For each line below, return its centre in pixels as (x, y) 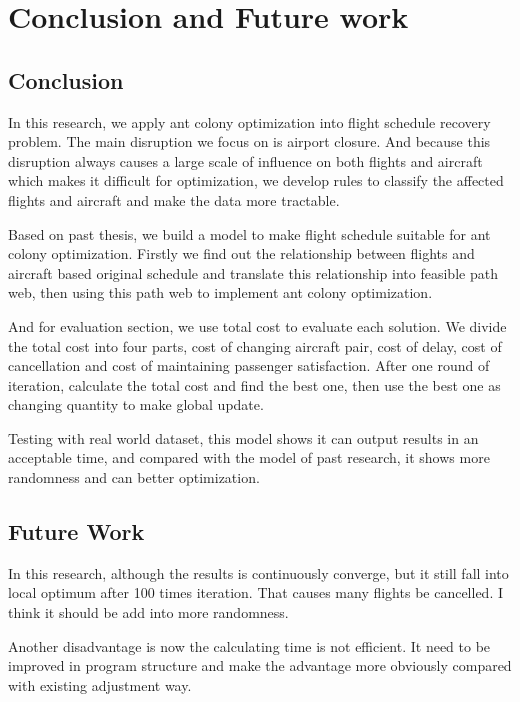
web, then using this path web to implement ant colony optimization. (220, 292)
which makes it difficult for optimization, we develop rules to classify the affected (256, 180)
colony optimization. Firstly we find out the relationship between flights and (241, 253)
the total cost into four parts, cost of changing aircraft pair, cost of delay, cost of (255, 345)
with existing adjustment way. (100, 684)
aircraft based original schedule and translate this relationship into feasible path (253, 272)
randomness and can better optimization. (134, 477)
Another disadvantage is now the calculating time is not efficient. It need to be (249, 645)
